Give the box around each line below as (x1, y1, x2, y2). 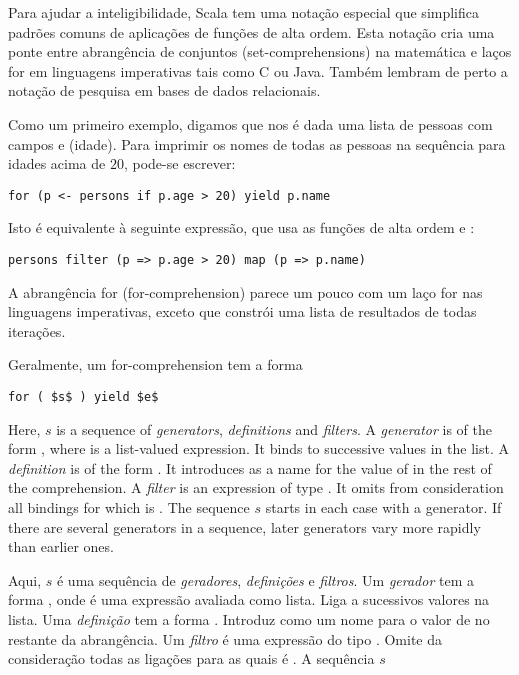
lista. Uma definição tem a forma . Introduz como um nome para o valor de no (8, 609, 490, 630)
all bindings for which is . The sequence (8, 497, 250, 518)
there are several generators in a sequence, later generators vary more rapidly (8, 516, 481, 537)
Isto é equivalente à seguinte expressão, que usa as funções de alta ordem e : (8, 217, 475, 238)
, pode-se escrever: (123, 153, 236, 174)
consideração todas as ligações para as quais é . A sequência (8, 648, 375, 669)
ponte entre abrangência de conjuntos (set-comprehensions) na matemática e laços (8, 41, 512, 62)
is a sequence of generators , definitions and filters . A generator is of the (56, 418, 492, 439)
